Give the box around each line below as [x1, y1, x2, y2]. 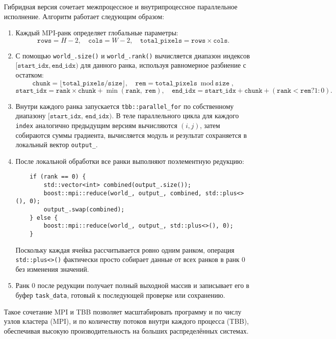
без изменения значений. [15, 263, 89, 274]
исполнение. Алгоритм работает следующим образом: [4, 11, 164, 21]
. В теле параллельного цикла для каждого [111, 110, 239, 121]
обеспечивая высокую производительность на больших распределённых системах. [4, 325, 249, 336]
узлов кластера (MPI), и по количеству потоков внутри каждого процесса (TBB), [4, 316, 249, 326]
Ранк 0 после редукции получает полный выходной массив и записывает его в [15, 280, 250, 290]
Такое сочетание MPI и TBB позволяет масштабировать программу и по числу [4, 306, 242, 316]
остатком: [15, 70, 44, 80]
